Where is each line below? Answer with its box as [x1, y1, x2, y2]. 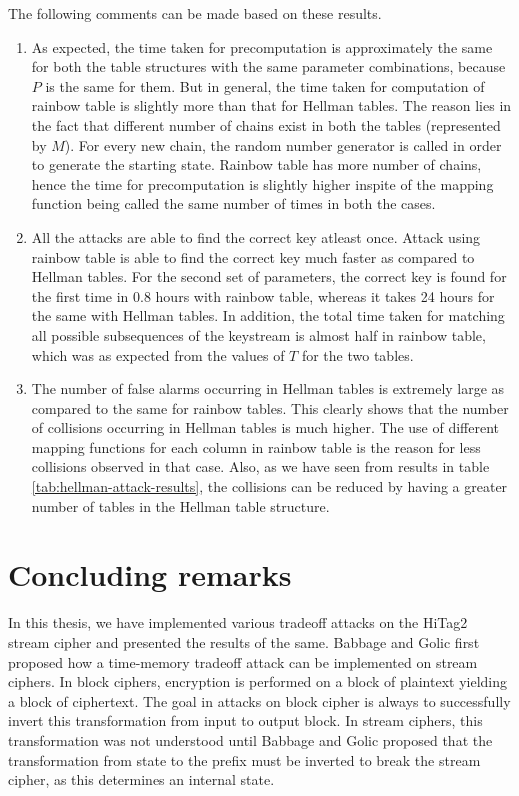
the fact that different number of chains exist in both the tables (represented [31, 114, 501, 135]
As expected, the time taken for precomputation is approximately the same [31, 36, 493, 57]
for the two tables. [301, 344, 414, 365]
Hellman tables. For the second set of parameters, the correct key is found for [31, 266, 507, 287]
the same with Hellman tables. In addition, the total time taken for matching [31, 305, 505, 326]
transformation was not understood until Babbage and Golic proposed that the [8, 729, 493, 750]
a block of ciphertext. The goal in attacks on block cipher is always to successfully [8, 690, 511, 711]
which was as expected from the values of [31, 344, 285, 365]
